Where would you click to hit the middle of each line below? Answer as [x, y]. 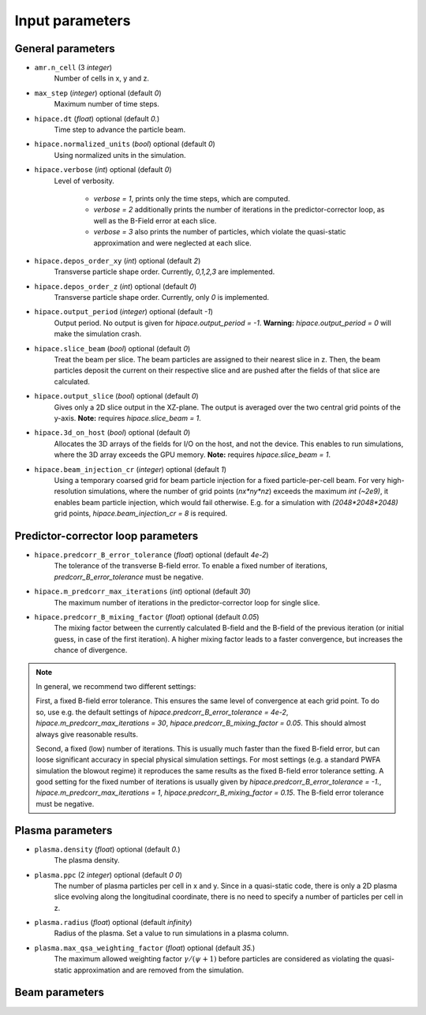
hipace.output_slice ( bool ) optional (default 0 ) [116, 396]
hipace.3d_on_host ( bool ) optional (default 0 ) [112, 433]
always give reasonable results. [87, 734]
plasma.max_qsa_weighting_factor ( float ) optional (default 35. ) [145, 948]
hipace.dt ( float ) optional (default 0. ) [97, 118]
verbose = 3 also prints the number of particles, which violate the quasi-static [220, 232]
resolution [70, 491]
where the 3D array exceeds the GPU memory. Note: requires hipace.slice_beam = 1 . [192, 455]
